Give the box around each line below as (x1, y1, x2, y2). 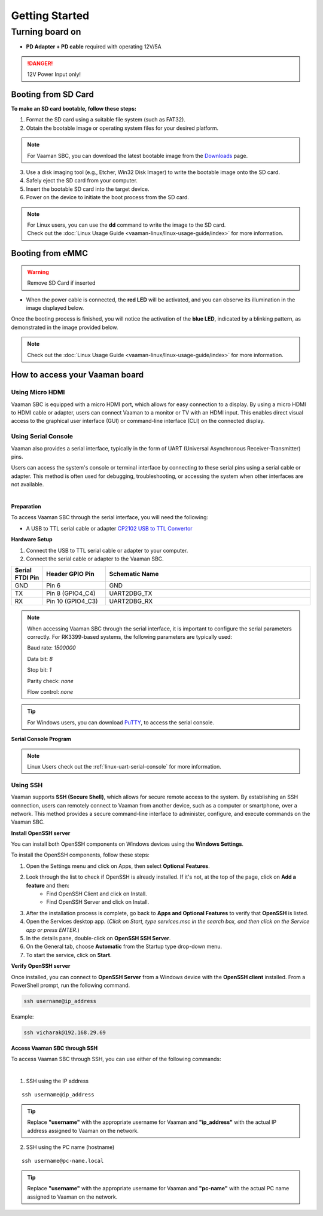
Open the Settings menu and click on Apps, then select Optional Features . (26, 862, 210, 870)
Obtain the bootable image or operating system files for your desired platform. (26, 124, 219, 132)
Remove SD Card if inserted (27, 279, 96, 287)
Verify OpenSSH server (11, 962, 71, 970)
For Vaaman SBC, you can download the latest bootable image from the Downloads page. (27, 152, 248, 159)
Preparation (11, 502, 41, 510)
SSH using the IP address (26, 1077, 89, 1085)
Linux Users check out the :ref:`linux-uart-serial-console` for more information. (27, 763, 221, 770)
